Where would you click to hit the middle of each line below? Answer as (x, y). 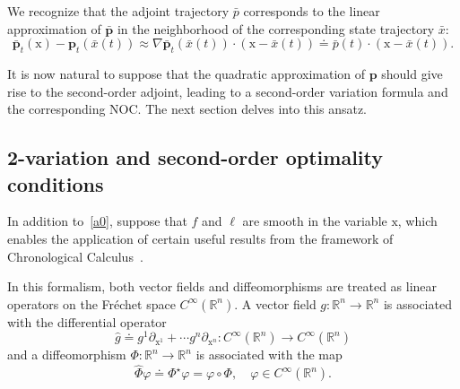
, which (417, 221)
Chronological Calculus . (75, 256)
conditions (56, 183)
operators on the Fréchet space (91, 303)
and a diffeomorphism (67, 354)
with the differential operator (87, 321)
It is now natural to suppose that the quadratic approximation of (186, 73)
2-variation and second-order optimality (195, 157)
